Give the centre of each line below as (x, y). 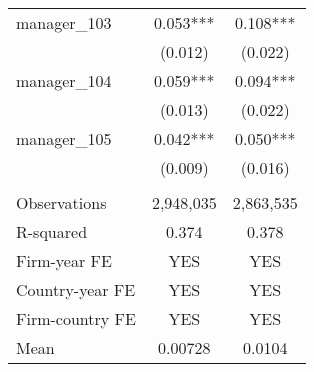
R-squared (52, 231)
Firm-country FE (76, 318)
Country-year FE (76, 289)
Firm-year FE (64, 260)
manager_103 (64, 22)
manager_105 (64, 138)
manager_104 (64, 80)
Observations (61, 202)
